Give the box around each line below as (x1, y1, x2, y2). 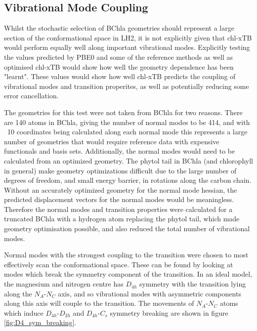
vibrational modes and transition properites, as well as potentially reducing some (4, 81, 249, 91)
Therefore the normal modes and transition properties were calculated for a (4, 204, 233, 214)
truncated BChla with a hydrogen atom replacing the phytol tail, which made (4, 213, 240, 224)
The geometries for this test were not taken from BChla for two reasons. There (4, 107, 243, 117)
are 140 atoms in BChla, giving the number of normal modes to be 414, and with (4, 117, 250, 127)
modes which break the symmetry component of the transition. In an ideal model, (4, 269, 253, 279)
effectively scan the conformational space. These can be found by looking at (4, 259, 233, 269)
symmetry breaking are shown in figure (110, 307, 228, 318)
